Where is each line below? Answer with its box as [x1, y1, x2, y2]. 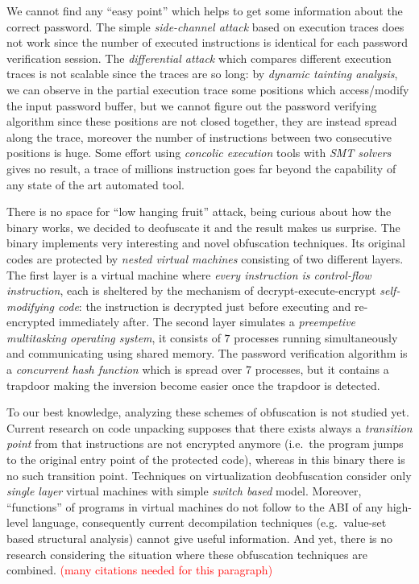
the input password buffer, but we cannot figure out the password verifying [6, 97, 377, 114]
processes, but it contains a [255, 361, 389, 378]
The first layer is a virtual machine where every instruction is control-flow [6, 266, 371, 283]
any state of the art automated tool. [6, 176, 185, 193]
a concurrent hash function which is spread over [6, 361, 243, 378]
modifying [6, 297, 55, 314]
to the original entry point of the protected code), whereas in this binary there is [6, 451, 405, 468]
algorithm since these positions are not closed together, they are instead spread [6, 113, 397, 130]
